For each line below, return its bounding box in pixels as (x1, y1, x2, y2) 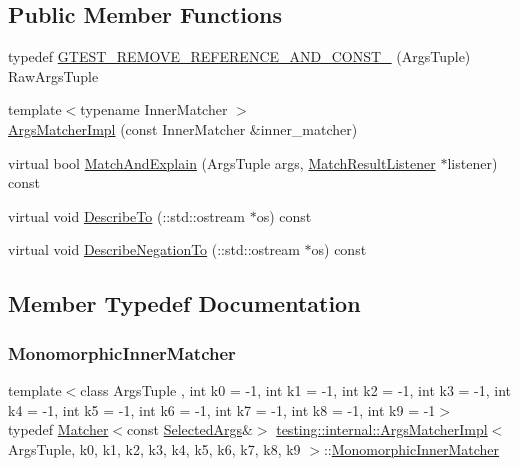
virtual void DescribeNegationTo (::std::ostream (8, 239, 300, 260)
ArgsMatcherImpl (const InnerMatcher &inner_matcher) (8, 118, 358, 139)
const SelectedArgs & (127, 419, 253, 440)
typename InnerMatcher (80, 99, 228, 120)
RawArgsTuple (8, 65, 99, 86)
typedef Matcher (8, 419, 109, 440)
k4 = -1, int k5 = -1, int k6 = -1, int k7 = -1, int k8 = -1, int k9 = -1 (8, 399, 436, 420)
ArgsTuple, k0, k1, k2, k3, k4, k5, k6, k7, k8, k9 (8, 438, 301, 459)
